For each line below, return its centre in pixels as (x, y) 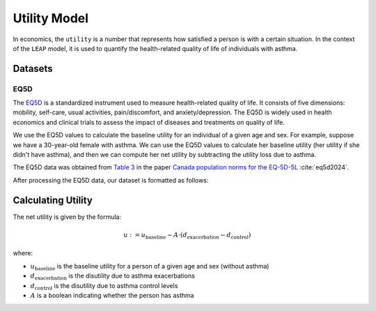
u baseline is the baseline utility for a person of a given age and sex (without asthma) (150, 267)
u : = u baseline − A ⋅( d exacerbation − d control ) (187, 236)
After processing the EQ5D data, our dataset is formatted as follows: (111, 180)
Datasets (33, 69)
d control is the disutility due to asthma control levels (104, 286)
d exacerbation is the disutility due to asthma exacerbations (112, 277)
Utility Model (51, 18)
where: (23, 253)
